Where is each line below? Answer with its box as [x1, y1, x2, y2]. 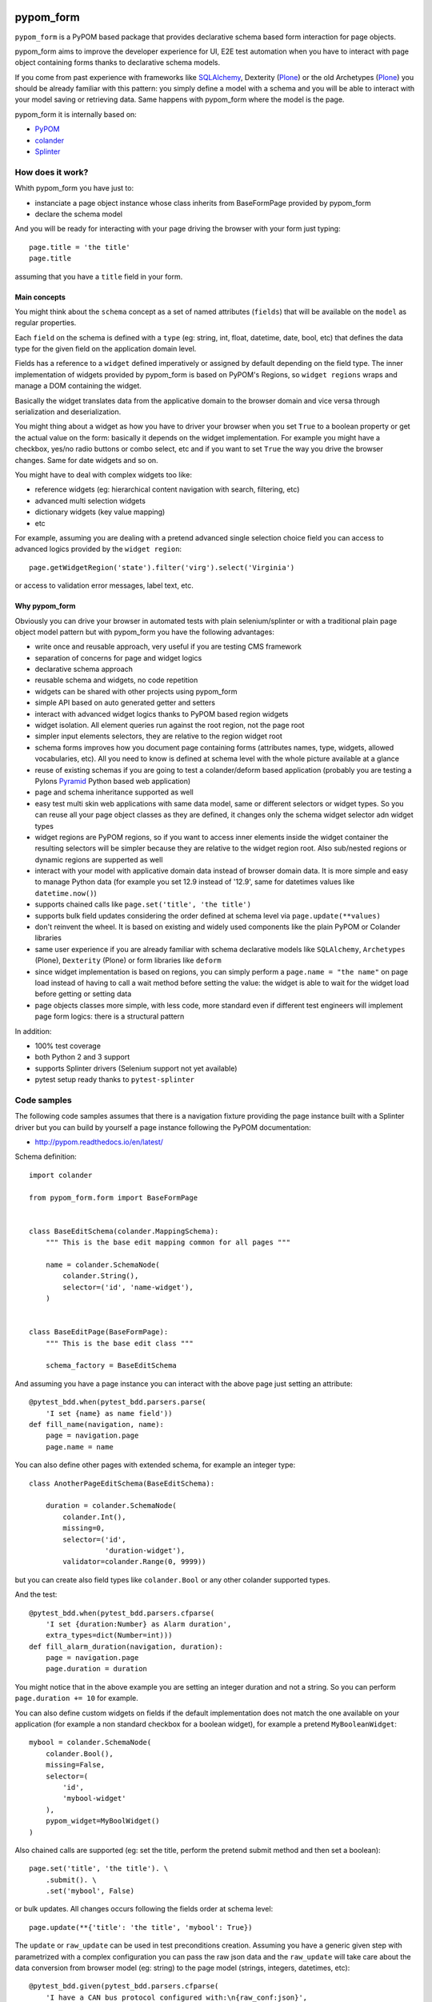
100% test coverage [34, 1041, 102, 1051]
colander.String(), [62, 1272, 139, 1280]
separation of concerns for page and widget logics [34, 653, 202, 662]
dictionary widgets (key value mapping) [34, 507, 166, 517]
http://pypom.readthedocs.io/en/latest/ [34, 1137, 164, 1147]
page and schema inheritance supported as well [34, 787, 194, 797]
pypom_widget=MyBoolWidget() [45, 1816, 160, 1826]
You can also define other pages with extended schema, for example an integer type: [14, 1460, 296, 1469]
